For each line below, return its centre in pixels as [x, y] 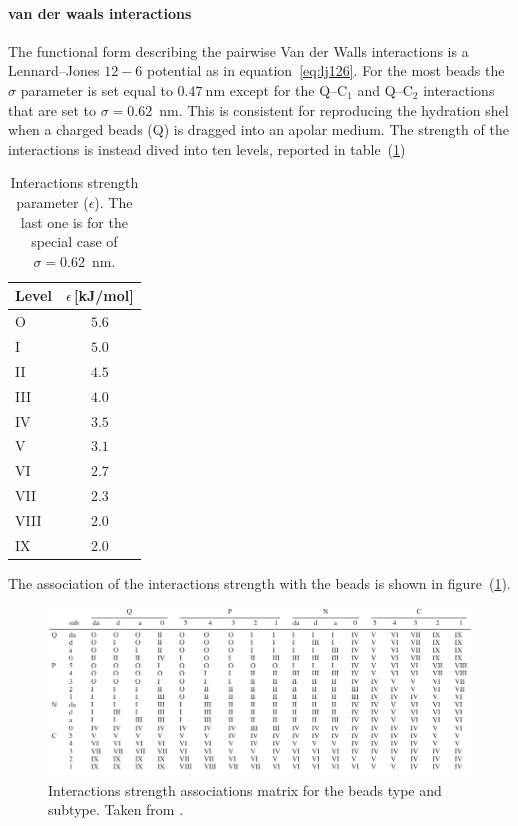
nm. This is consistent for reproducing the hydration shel [334, 109]
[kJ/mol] [103, 295]
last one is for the [74, 221]
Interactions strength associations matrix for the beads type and [245, 789]
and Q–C [385, 89]
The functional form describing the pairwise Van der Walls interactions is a [238, 50]
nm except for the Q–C [276, 89]
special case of [74, 241]
